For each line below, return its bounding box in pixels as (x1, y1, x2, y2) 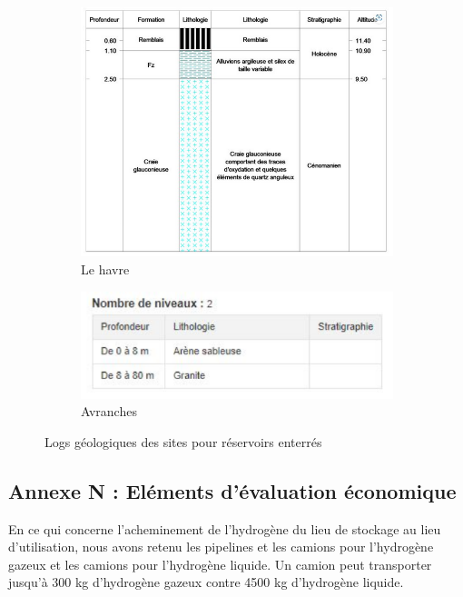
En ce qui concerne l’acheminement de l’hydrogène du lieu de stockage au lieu (8, 519, 441, 538)
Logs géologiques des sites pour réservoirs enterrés (44, 432, 322, 451)
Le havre (81, 260, 130, 279)
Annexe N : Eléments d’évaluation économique (8, 476, 457, 504)
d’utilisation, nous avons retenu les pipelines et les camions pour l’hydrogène (8, 537, 434, 556)
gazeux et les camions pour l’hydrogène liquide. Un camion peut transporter (8, 554, 432, 573)
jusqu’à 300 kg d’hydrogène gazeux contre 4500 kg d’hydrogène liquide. (8, 572, 404, 592)
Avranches (81, 402, 137, 421)
